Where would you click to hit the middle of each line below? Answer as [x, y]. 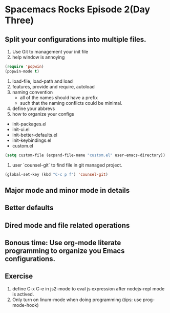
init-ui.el [21, 129]
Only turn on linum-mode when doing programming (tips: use [77, 300]
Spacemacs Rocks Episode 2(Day [78, 10]
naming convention [33, 92]
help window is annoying [38, 57]
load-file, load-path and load [42, 81]
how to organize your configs [43, 114]
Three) [19, 20]
